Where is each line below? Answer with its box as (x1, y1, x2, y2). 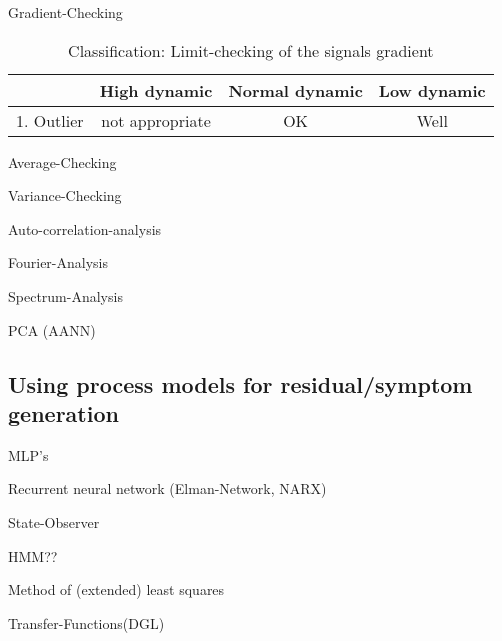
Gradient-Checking (8, 2, 123, 22)
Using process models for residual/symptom (8, 368, 473, 399)
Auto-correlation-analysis (8, 218, 162, 239)
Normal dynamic (228, 78, 363, 102)
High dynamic (99, 78, 213, 102)
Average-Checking (8, 151, 117, 172)
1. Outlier (16, 108, 84, 132)
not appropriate (101, 108, 211, 132)
